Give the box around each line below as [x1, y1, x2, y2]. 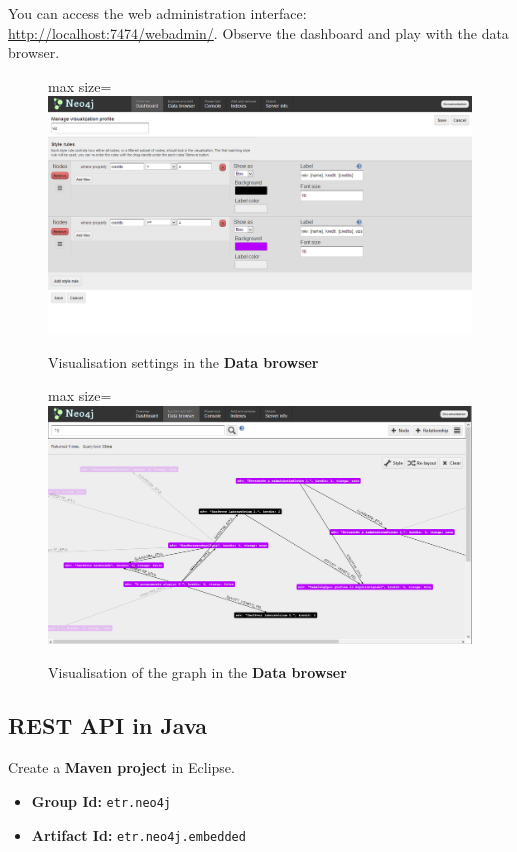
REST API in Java [8, 710, 208, 741]
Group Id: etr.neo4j [31, 790, 172, 811]
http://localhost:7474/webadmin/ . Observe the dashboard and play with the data [8, 22, 509, 43]
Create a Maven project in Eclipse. [8, 757, 235, 778]
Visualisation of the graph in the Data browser [48, 661, 347, 682]
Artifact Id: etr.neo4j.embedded [31, 824, 246, 845]
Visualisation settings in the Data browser [48, 351, 319, 372]
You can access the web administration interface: [8, 3, 307, 23]
